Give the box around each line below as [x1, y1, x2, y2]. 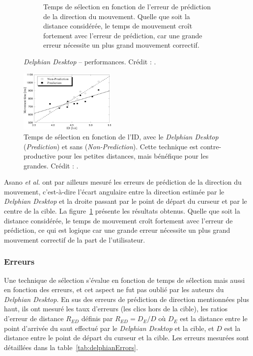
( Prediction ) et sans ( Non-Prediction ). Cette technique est [24, 141, 198, 151]
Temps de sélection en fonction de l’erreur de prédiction [43, 1, 211, 11]
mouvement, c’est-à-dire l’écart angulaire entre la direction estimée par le [4, 186, 225, 196]
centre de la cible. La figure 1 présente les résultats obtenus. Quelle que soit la [4, 206, 240, 216]
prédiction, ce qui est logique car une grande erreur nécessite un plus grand [4, 225, 230, 235]
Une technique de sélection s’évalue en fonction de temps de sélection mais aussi [4, 274, 245, 285]
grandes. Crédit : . [24, 160, 79, 170]
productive [24, 151, 56, 161]
